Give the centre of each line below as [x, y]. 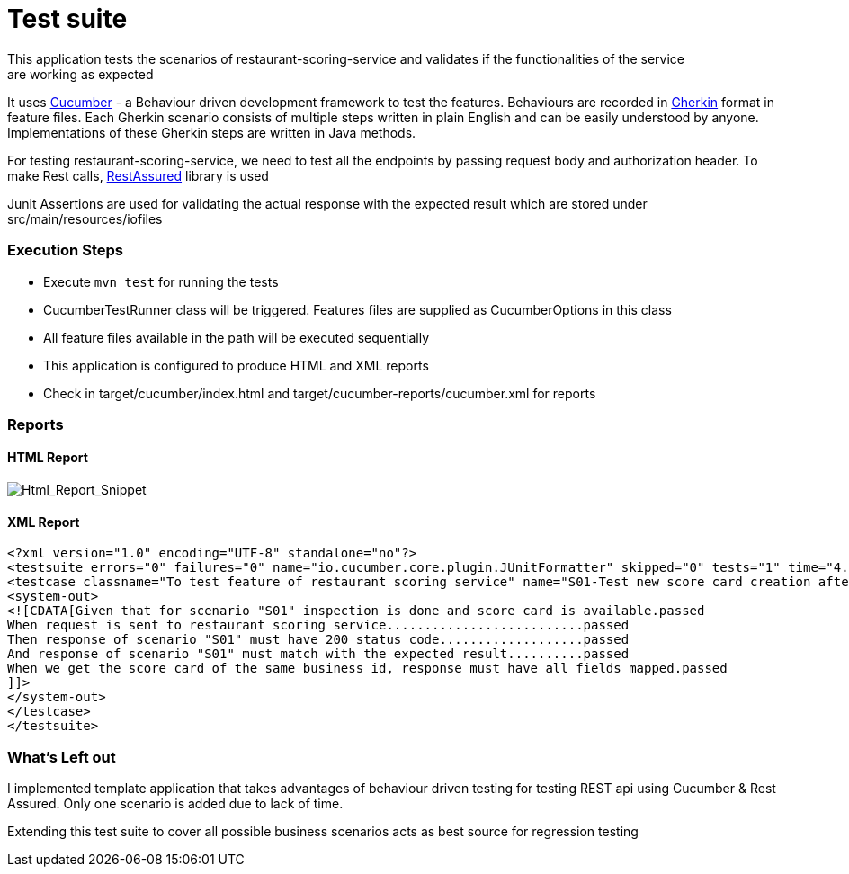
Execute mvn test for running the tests [161, 281]
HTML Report [48, 458]
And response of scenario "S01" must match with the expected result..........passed [318, 654]
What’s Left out [62, 757]
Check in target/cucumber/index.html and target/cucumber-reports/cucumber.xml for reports [320, 393]
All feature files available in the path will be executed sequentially [237, 337]
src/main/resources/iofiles [85, 218]
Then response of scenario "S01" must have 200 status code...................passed [318, 640]
